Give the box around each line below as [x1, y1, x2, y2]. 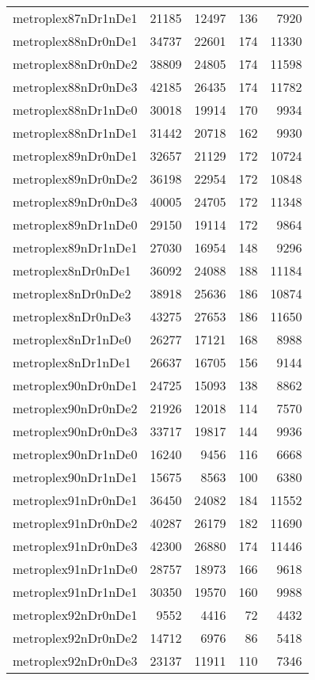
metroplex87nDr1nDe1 [13, 9, 138, 27]
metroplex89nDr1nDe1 [13, 238, 138, 256]
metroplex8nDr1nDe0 [13, 330, 131, 348]
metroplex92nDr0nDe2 [13, 629, 138, 647]
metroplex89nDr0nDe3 [13, 192, 138, 211]
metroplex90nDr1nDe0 [13, 445, 138, 463]
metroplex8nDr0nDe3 [13, 307, 131, 325]
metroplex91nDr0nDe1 [13, 491, 138, 509]
